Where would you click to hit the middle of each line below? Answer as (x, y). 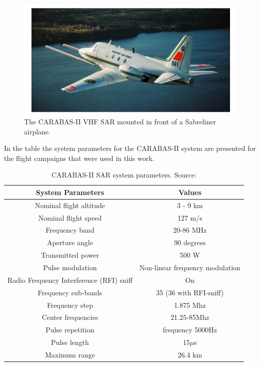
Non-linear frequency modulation (190, 267)
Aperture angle (70, 242)
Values (190, 192)
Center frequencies (70, 317)
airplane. (37, 131)
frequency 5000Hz (190, 330)
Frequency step (70, 305)
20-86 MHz (190, 230)
